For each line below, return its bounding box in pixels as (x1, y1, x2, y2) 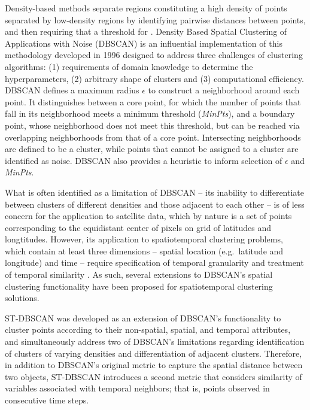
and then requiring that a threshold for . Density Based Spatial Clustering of (5, 25, 287, 38)
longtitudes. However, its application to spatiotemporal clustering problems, (5, 233, 283, 245)
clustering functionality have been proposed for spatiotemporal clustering (5, 280, 273, 292)
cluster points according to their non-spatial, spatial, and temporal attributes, (5, 323, 291, 336)
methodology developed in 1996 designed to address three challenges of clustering (5, 48, 303, 61)
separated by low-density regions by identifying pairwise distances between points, (5, 13, 306, 26)
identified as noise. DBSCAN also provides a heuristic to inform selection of (5, 154, 282, 166)
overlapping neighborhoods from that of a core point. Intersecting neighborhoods (5, 130, 301, 143)
